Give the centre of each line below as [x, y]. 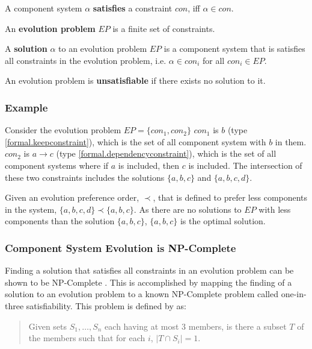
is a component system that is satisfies [234, 49]
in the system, [31, 209]
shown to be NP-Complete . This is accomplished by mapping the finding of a [148, 282]
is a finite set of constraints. [164, 28]
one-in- [294, 294]
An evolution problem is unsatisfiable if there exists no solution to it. [135, 80]
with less [275, 209]
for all [214, 60]
